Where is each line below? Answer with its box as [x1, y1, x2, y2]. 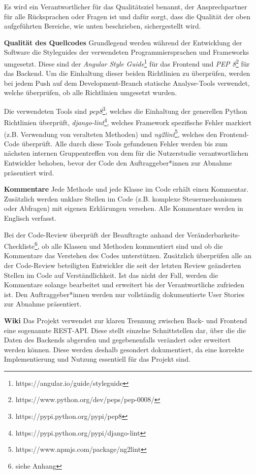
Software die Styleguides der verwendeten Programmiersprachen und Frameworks [4, 47, 249, 57]
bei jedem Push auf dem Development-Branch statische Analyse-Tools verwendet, [4, 77, 250, 88]
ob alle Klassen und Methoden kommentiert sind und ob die [41, 240, 223, 251]
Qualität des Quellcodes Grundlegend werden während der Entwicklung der [4, 37, 242, 47]
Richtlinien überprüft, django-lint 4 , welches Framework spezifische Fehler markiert [4, 116, 252, 127]
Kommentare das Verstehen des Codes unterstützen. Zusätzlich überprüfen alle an [4, 250, 252, 261]
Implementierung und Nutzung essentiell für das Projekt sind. [4, 354, 191, 364]
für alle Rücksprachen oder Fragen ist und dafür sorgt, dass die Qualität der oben [4, 11, 251, 21]
